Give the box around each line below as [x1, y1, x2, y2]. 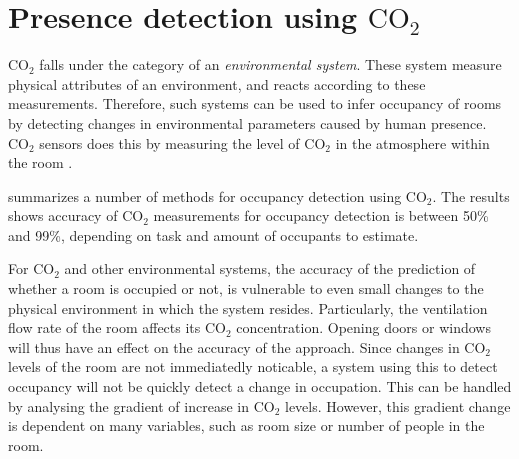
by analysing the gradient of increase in [8, 395, 249, 416]
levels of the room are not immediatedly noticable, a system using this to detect [8, 356, 498, 377]
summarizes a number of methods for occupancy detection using [8, 185, 402, 206]
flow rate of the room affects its [8, 317, 201, 338]
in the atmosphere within [335, 132, 490, 153]
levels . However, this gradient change [284, 395, 511, 416]
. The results [432, 185, 510, 206]
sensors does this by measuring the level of [39, 132, 300, 153]
